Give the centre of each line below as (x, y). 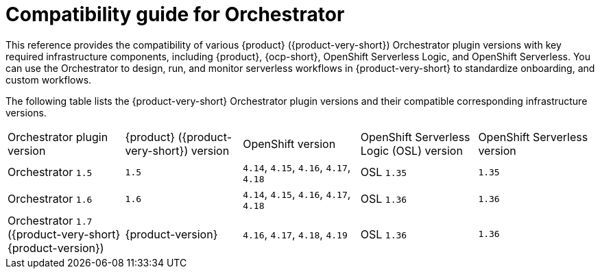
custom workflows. (49, 79)
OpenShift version (289, 144)
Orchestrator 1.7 (50, 220)
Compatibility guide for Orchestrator (175, 14)
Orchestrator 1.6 (50, 199)
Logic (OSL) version (411, 150)
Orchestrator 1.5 (50, 172)
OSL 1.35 (384, 172)
